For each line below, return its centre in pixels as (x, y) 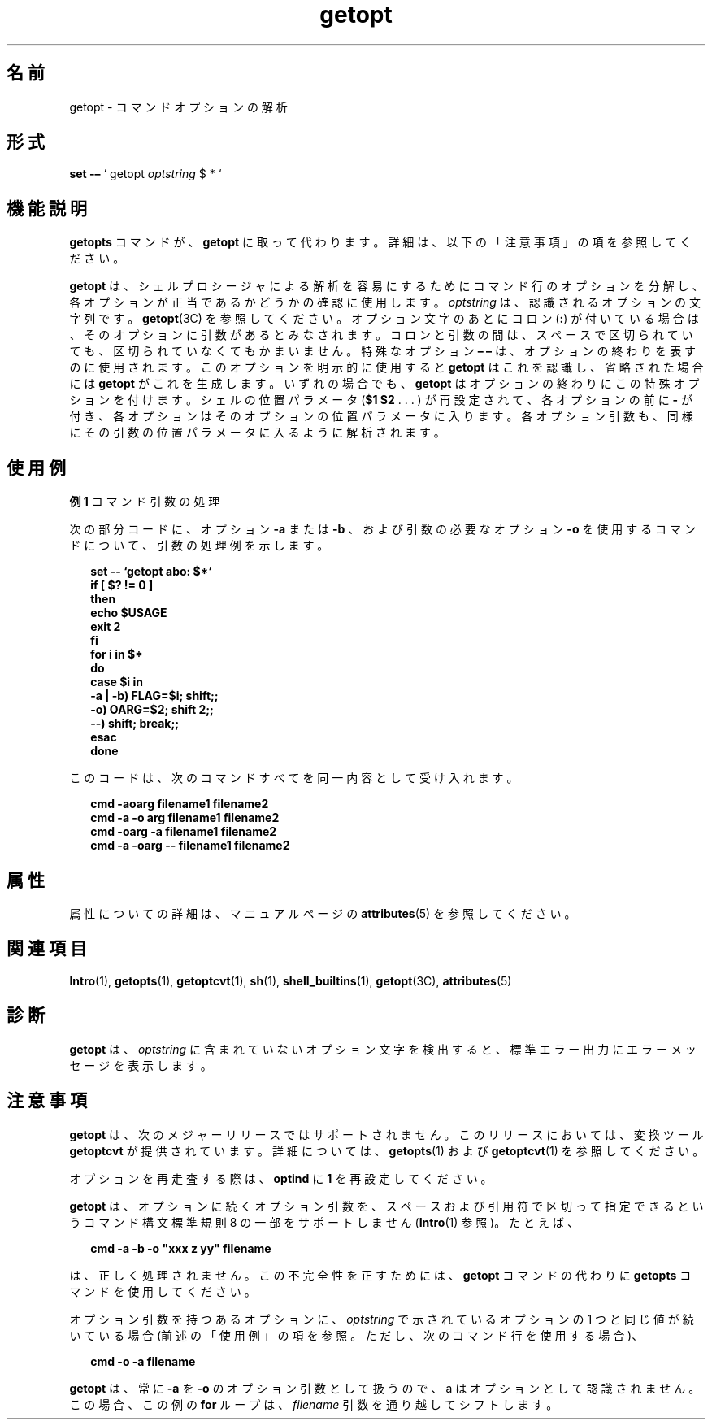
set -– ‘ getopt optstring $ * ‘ (145, 174)
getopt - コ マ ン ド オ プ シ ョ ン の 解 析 (178, 107)
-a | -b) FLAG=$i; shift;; (154, 696)
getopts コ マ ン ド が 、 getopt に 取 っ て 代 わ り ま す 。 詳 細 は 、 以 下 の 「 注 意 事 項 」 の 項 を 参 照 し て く (380, 242)
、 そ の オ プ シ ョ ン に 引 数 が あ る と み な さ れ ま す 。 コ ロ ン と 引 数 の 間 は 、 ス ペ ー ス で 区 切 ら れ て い (381, 335)
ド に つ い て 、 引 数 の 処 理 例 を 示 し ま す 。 (199, 546)
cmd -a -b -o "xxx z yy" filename (181, 1248)
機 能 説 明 (47, 208)
